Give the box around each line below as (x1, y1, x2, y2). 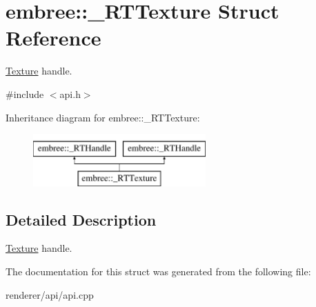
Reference (6, 23, 101, 52)
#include (6, 86, 44, 101)
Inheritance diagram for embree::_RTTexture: (6, 110, 200, 124)
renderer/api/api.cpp (6, 287, 94, 301)
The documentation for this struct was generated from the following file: (6, 264, 311, 279)
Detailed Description (6, 208, 157, 230)
